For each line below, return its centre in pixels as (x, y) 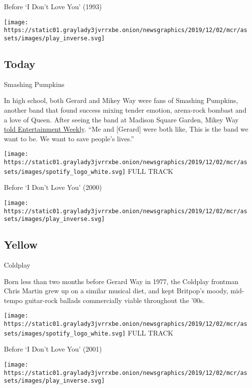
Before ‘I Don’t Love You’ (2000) (53, 187)
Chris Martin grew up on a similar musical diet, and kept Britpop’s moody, (116, 291)
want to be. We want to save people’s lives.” (69, 138)
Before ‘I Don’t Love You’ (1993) (53, 6)
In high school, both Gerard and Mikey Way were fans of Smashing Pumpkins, (121, 100)
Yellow (21, 245)
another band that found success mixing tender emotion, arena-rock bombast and (125, 110)
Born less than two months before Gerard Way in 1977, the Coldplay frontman (121, 281)
